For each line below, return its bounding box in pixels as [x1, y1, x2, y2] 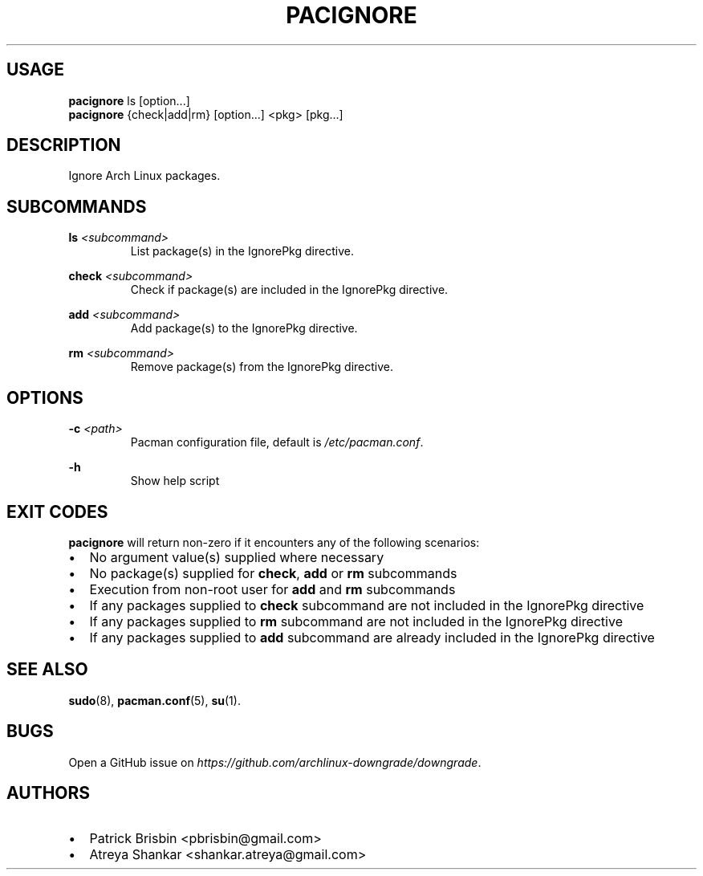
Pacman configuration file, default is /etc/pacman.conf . [130, 435, 424, 450]
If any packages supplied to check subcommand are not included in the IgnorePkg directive [89, 597, 644, 613]
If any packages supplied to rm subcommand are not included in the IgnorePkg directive [89, 613, 623, 629]
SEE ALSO [6, 659, 88, 680]
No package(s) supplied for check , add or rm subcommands [89, 564, 457, 581]
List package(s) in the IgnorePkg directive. [130, 244, 354, 259]
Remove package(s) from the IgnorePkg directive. [130, 360, 393, 374]
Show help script [130, 474, 220, 488]
